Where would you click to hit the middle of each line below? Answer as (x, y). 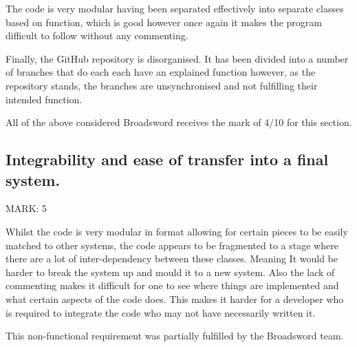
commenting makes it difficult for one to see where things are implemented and (172, 285)
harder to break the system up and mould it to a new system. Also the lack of (170, 272)
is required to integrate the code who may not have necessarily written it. (161, 312)
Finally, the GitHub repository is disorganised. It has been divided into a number (177, 58)
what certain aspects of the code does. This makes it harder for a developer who (175, 298)
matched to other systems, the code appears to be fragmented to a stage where (172, 245)
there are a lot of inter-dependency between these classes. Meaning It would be (172, 259)
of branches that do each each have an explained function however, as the (161, 72)
